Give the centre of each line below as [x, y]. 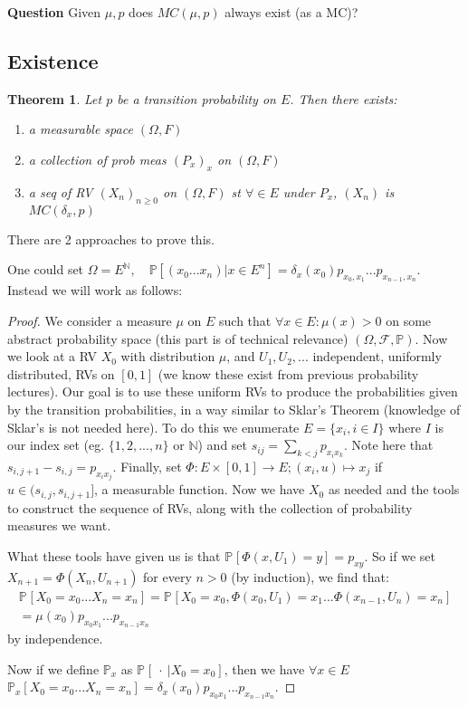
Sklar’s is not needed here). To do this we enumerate [153, 427]
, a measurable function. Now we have [200, 489]
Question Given [54, 12]
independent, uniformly [377, 356]
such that [245, 320]
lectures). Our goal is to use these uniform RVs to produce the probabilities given [233, 391]
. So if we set [400, 556]
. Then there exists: [344, 98]
